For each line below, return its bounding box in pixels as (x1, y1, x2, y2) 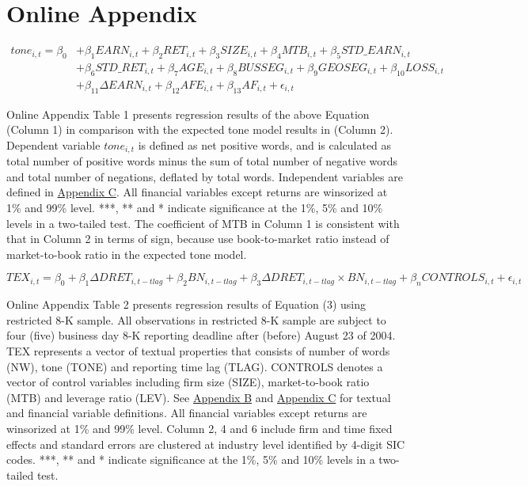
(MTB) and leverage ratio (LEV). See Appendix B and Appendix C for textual (6, 389, 391, 405)
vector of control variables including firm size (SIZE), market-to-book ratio (6, 374, 370, 390)
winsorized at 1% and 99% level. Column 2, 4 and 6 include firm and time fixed (6, 420, 393, 436)
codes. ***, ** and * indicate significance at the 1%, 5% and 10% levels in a (6, 451, 375, 468)
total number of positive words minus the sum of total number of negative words (6, 153, 398, 169)
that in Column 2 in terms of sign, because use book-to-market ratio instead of (6, 230, 389, 247)
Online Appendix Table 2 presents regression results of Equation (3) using (6, 296, 366, 313)
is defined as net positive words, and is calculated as (138, 136, 392, 153)
